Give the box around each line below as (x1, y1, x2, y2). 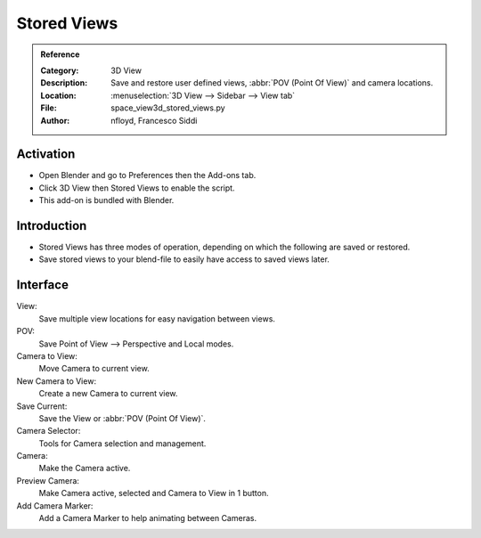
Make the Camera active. (38, 463, 131, 474)
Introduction (16, 218, 87, 233)
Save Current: (16, 401, 68, 412)
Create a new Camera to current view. (38, 388, 178, 399)
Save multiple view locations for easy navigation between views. (38, 313, 276, 324)
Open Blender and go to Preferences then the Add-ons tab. (38, 170, 257, 181)
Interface (16, 277, 69, 293)
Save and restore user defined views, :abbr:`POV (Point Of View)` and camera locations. (110, 77, 434, 88)
